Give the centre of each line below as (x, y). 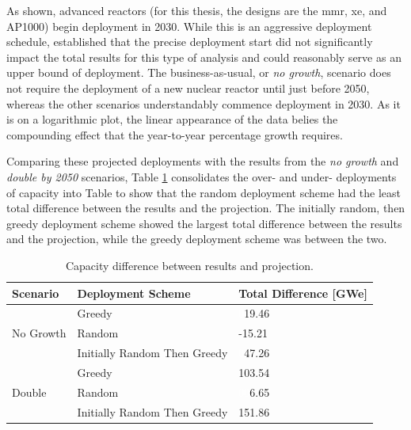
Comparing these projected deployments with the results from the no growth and (203, 161)
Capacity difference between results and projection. (189, 265)
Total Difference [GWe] (303, 293)
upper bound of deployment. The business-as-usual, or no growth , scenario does (199, 72)
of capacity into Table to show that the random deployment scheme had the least (204, 192)
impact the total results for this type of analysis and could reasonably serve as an (204, 57)
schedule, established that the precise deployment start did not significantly (190, 42)
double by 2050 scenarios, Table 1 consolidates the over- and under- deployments (202, 176)
